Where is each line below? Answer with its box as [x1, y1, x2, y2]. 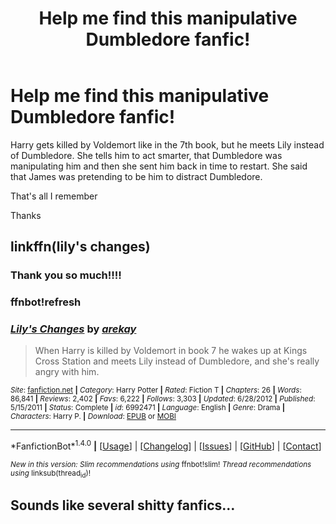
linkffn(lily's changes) [10, 238, 151, 256]
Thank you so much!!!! [10, 268, 122, 282]
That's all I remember [10, 190, 98, 202]
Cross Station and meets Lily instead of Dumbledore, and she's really [34, 355, 320, 367]
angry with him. [34, 366, 100, 378]
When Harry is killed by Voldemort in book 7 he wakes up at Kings [34, 345, 308, 357]
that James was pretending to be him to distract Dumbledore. [10, 170, 263, 182]
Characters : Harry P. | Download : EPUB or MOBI [10, 412, 177, 422]
